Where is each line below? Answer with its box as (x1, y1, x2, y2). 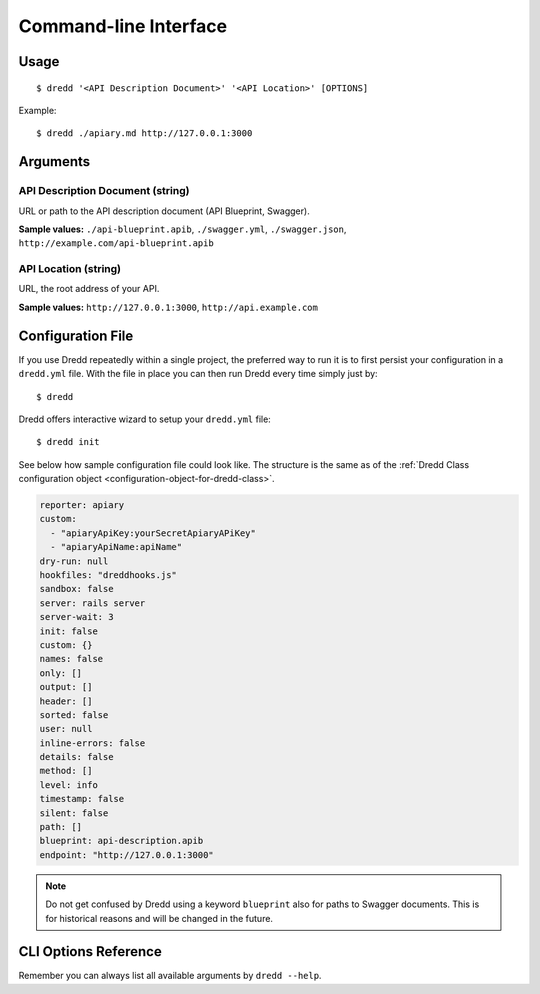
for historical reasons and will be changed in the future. (45, 912, 274, 924)
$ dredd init (36, 436, 100, 448)
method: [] (39, 765, 93, 777)
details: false (39, 751, 114, 763)
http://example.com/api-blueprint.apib (18, 238, 214, 249)
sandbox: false (39, 583, 114, 595)
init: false (39, 625, 99, 637)
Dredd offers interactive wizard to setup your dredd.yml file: (18, 413, 272, 425)
